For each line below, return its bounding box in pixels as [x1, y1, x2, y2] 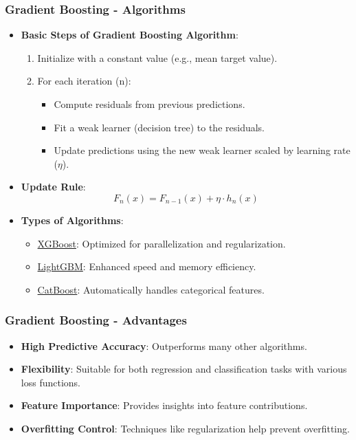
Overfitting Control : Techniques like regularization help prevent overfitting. [21, 421, 350, 435]
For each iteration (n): [37, 74, 131, 88]
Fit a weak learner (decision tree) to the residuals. [54, 120, 265, 134]
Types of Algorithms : [21, 212, 124, 227]
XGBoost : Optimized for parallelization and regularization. [37, 236, 286, 250]
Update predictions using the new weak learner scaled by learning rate [54, 143, 351, 157]
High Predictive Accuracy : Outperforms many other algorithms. [21, 338, 307, 353]
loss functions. [21, 375, 80, 389]
